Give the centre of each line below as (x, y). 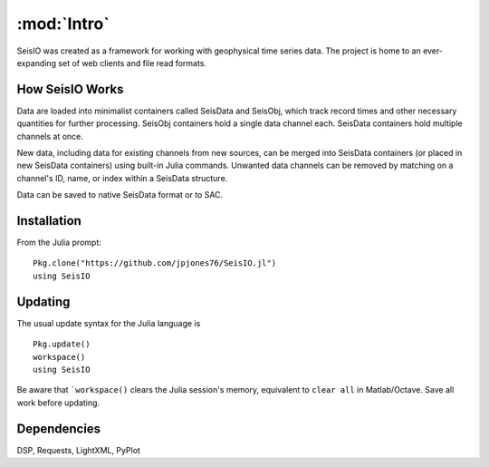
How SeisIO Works (70, 89)
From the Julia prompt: (59, 243)
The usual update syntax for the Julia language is (109, 323)
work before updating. (58, 403)
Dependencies (59, 428)
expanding (37, 63)
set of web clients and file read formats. (133, 63)
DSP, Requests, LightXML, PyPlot (78, 450)
